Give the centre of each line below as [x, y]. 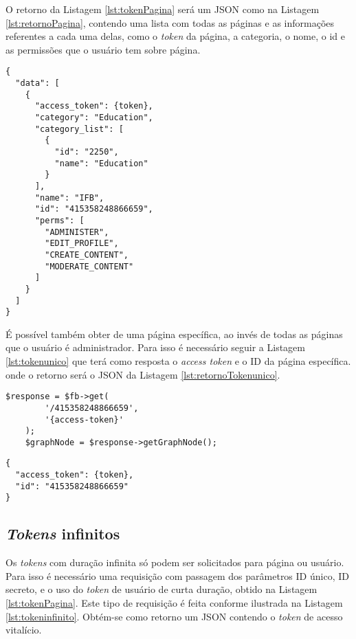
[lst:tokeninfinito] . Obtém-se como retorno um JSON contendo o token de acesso [174, 616]
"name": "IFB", [69, 198]
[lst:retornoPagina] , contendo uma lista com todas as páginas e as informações [170, 22]
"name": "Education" [101, 163]
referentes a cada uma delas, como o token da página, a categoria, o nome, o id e [176, 36]
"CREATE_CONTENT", [87, 255]
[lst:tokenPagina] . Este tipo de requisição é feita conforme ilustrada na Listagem [174, 603]
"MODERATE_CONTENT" [89, 266]
